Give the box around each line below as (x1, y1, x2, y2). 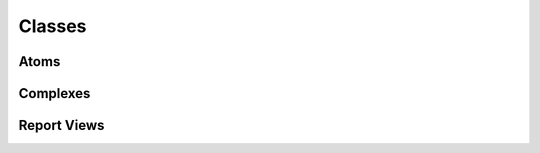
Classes (18, 15, 87, 37)
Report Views (18, 117, 105, 134)
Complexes (18, 85, 91, 102)
